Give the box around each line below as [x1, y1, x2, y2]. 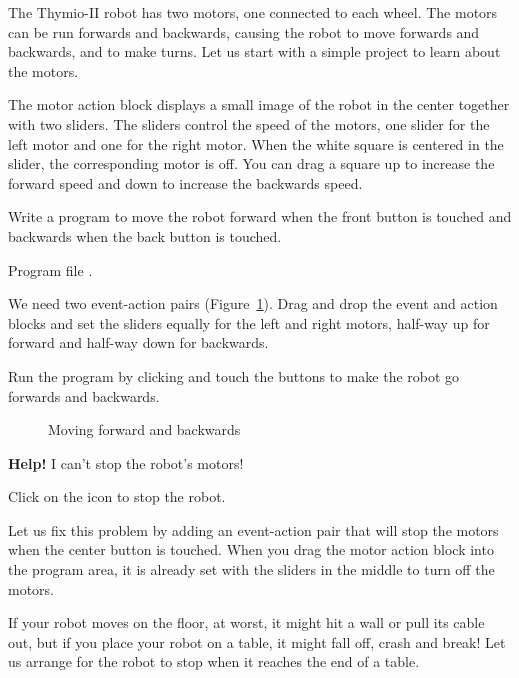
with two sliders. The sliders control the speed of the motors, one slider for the [8, 113, 490, 134]
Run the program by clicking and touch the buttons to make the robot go [8, 365, 460, 386]
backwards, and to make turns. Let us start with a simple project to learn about [8, 41, 501, 62]
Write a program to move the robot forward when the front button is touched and [8, 206, 512, 227]
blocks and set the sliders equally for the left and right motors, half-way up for [8, 312, 490, 333]
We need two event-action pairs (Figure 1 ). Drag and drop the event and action [8, 293, 498, 314]
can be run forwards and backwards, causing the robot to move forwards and [8, 21, 480, 42]
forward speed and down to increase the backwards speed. [8, 172, 363, 193]
